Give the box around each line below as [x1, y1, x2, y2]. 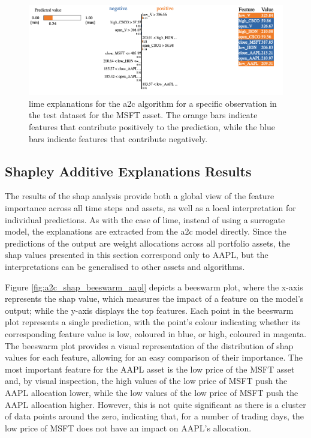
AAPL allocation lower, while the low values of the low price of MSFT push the [5, 386, 298, 398]
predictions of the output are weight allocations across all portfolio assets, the [5, 236, 290, 249]
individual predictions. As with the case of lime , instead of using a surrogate [5, 213, 285, 226]
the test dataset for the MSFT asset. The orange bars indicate [29, 109, 258, 121]
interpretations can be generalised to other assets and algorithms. [5, 260, 245, 272]
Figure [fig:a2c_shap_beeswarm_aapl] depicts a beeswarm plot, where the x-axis [5, 280, 303, 293]
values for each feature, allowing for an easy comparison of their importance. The [5, 351, 303, 364]
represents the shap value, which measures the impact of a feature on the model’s [5, 292, 304, 305]
